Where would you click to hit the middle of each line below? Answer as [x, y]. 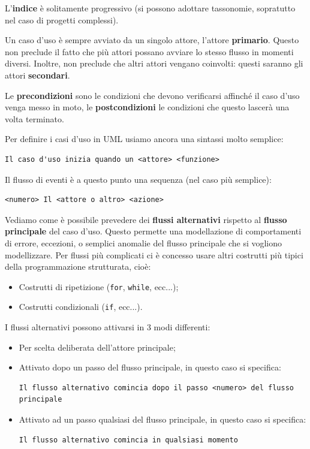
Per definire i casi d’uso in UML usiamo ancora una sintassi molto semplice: [144, 139]
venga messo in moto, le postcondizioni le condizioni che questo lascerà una [147, 107]
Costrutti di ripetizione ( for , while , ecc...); [99, 286]
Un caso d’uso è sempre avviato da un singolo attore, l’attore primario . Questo [152, 40]
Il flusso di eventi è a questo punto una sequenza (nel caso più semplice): [138, 179]
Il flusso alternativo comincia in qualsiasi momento [128, 440]
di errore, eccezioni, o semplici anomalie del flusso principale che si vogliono [144, 242]
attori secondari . [37, 75]
